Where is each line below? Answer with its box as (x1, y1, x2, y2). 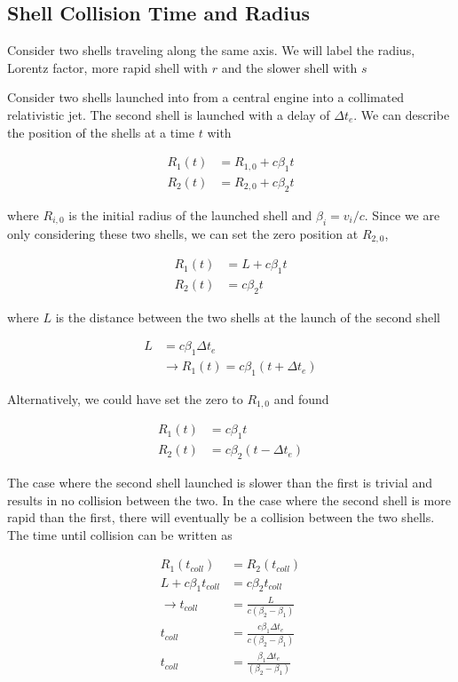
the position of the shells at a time (7, 123, 194, 141)
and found (273, 389, 329, 408)
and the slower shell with (221, 58, 358, 76)
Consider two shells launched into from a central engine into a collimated (7, 88, 405, 107)
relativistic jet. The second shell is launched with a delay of (7, 105, 330, 123)
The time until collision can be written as (7, 525, 233, 543)
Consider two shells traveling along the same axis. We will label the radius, (7, 41, 415, 59)
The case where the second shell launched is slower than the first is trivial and (7, 473, 432, 492)
